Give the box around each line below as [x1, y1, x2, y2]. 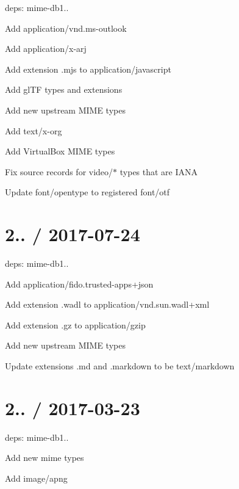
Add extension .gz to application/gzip [5, 318, 146, 331]
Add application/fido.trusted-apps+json [5, 277, 154, 290]
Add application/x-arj [5, 42, 87, 55]
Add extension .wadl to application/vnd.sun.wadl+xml [5, 298, 210, 311]
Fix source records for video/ [5, 165, 113, 178]
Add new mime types [5, 451, 84, 464]
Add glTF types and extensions [5, 83, 123, 96]
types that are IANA [120, 165, 198, 178]
